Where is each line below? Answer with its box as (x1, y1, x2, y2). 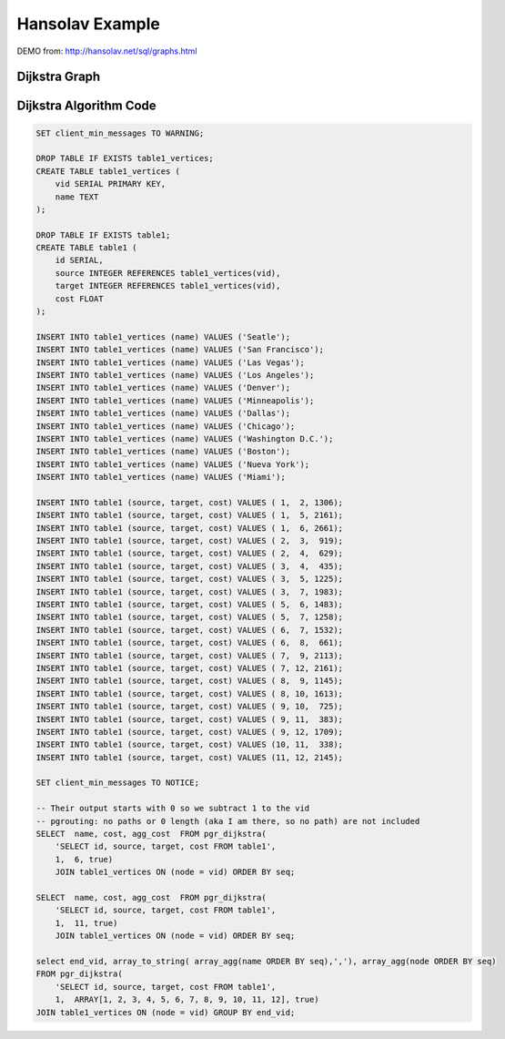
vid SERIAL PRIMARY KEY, (55, 178, 167, 189)
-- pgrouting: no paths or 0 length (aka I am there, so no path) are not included (35, 816, 420, 826)
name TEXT (55, 191, 99, 202)
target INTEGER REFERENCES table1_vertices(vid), (55, 280, 281, 291)
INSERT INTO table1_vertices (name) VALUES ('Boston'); (35, 446, 291, 457)
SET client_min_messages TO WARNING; (35, 127, 205, 138)
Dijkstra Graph (16, 69, 101, 85)
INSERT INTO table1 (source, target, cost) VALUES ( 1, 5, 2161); (35, 510, 344, 521)
